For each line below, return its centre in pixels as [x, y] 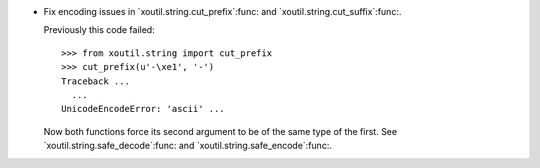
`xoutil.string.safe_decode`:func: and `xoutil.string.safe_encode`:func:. [187, 146]
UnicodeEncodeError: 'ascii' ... [143, 109]
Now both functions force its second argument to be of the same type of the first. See [220, 131]
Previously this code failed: [99, 30]
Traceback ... [95, 81]
